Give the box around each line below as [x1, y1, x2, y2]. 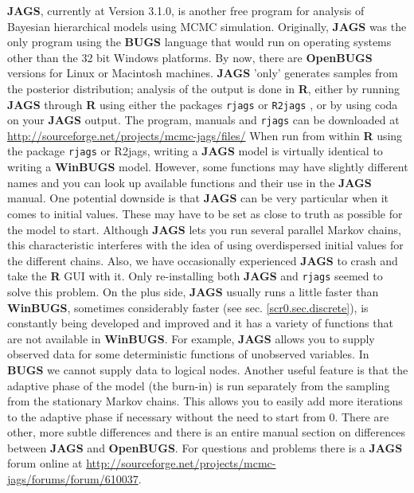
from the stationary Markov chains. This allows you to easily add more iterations [7, 393, 403, 409]
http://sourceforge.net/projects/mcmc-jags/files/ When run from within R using [7, 127, 403, 143]
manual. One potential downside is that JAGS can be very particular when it [7, 190, 389, 206]
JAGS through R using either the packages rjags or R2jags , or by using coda [7, 96, 398, 112]
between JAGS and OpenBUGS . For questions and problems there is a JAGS [7, 439, 403, 456]
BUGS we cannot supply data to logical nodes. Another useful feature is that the [7, 361, 408, 378]
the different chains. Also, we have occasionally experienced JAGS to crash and [7, 252, 398, 268]
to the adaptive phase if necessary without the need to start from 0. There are [7, 408, 389, 425]
